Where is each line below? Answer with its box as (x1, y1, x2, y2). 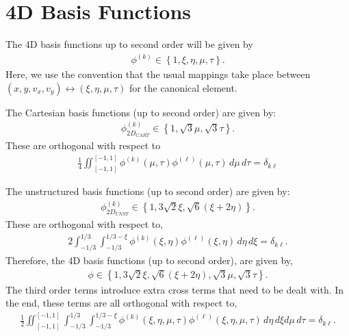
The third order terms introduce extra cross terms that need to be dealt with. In (5, 282, 344, 296)
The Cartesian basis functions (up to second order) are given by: (5, 105, 276, 119)
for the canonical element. (129, 80, 237, 94)
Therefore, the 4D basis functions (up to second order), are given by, (5, 253, 293, 268)
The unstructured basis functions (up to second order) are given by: (5, 183, 290, 198)
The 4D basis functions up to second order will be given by (5, 37, 253, 51)
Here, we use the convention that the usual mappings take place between (5, 67, 311, 81)
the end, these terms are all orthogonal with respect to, (5, 296, 237, 310)
